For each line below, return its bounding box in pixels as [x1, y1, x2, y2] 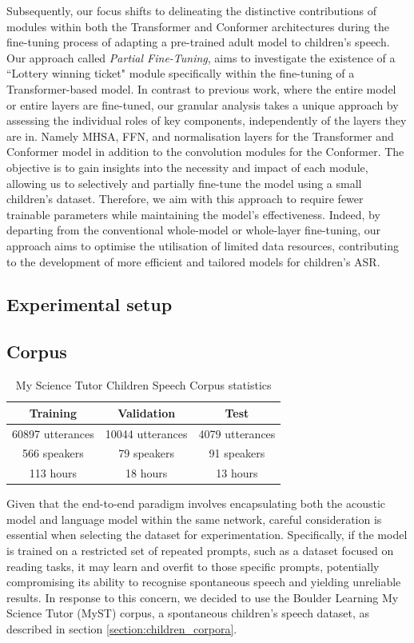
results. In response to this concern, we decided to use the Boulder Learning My [6, 589, 399, 605]
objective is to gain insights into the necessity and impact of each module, [6, 158, 368, 175]
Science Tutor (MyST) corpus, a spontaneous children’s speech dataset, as [6, 605, 370, 621]
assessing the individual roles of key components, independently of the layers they [6, 112, 407, 129]
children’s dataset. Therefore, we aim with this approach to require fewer [6, 190, 364, 207]
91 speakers [209, 445, 265, 461]
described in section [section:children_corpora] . [6, 621, 237, 637]
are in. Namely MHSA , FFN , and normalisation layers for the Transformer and [6, 127, 394, 144]
